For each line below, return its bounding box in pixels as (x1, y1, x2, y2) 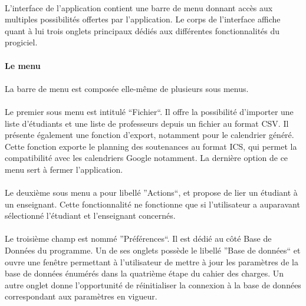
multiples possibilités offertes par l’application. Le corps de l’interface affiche (5, 13, 281, 25)
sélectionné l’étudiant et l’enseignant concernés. (5, 209, 176, 222)
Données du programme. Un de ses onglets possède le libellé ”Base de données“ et (5, 244, 301, 256)
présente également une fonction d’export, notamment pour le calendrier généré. (5, 129, 294, 141)
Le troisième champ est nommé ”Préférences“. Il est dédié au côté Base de (5, 232, 272, 245)
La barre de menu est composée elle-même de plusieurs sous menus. (5, 82, 249, 94)
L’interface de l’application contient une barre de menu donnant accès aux (5, 1, 273, 14)
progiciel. (5, 36, 38, 48)
